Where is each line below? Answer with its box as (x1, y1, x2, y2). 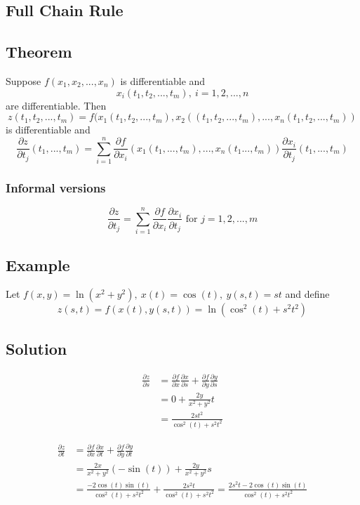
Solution (6, 337, 67, 359)
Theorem (6, 41, 72, 63)
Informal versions (6, 178, 106, 196)
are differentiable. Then (6, 98, 107, 112)
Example (6, 254, 70, 275)
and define (285, 287, 330, 301)
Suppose (6, 73, 41, 88)
